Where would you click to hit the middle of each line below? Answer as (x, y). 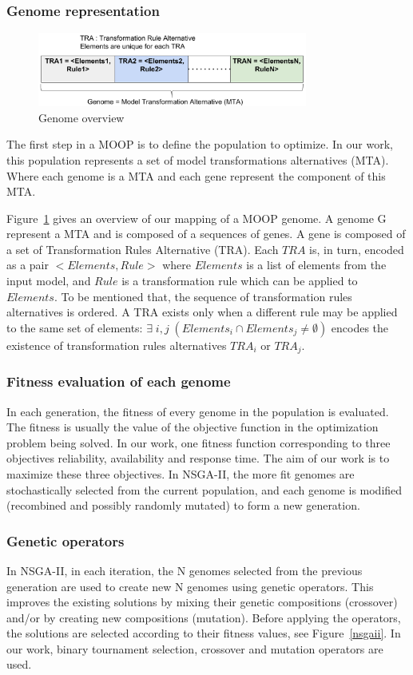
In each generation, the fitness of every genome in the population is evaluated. (198, 411)
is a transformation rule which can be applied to (240, 281)
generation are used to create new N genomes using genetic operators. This (190, 586)
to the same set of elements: (75, 327)
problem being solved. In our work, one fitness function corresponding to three (199, 442)
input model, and (49, 281)
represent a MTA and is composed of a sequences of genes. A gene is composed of (206, 234)
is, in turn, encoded (357, 249)
